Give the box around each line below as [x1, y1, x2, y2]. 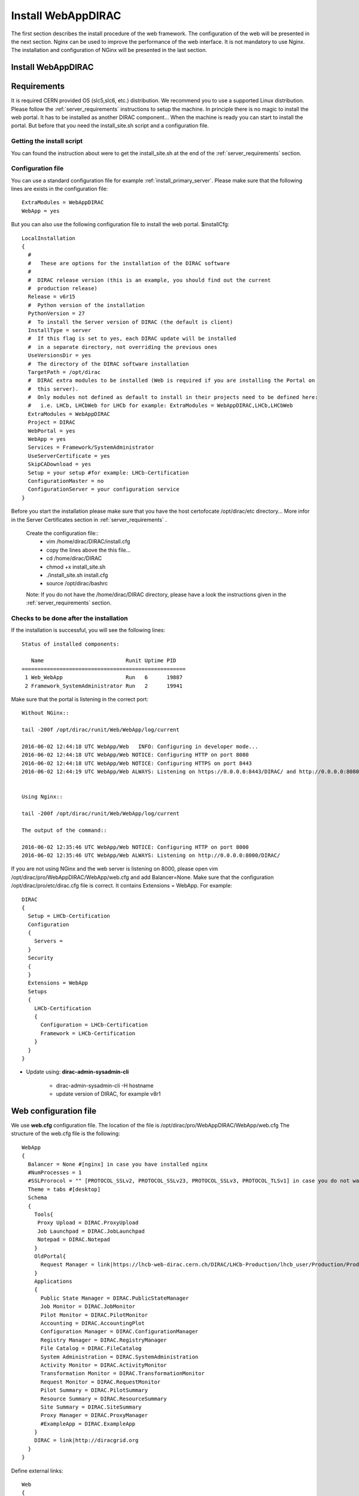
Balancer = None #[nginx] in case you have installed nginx [28, 1161, 208, 1167]
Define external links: [11, 1467, 63, 1474]
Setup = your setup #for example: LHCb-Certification [28, 469, 189, 476]
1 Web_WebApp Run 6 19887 [25, 674, 182, 681]
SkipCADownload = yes [28, 461, 92, 468]
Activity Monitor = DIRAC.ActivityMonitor [40, 1361, 167, 1369]
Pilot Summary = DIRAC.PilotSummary [40, 1387, 148, 1394]
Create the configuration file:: [26, 530, 99, 537]
